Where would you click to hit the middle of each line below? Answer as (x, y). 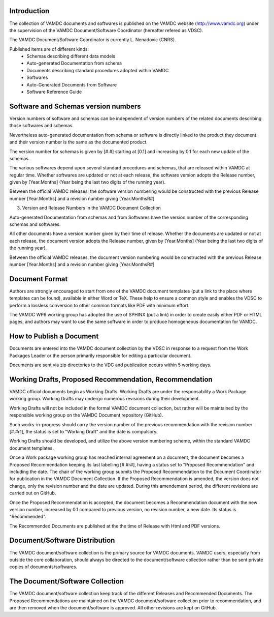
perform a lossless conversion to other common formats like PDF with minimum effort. (99, 305)
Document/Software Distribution (62, 540)
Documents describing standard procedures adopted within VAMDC (98, 70)
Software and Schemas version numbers (75, 106)
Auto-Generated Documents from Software (72, 84)
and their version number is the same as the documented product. (79, 142)
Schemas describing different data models (71, 56)
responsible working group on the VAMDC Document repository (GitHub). (86, 415)
